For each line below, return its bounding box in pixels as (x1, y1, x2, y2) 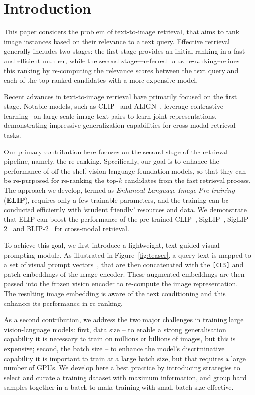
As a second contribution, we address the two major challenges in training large (4, 314, 244, 325)
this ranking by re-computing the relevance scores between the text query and (4, 65, 239, 75)
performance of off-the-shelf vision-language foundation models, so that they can (4, 165, 246, 176)
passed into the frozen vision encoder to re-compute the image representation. (4, 278, 238, 289)
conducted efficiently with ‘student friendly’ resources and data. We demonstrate (4, 204, 247, 214)
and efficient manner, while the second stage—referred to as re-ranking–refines (4, 55, 240, 65)
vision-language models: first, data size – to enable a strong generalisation (4, 324, 226, 334)
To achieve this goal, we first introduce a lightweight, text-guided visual (4, 240, 220, 250)
